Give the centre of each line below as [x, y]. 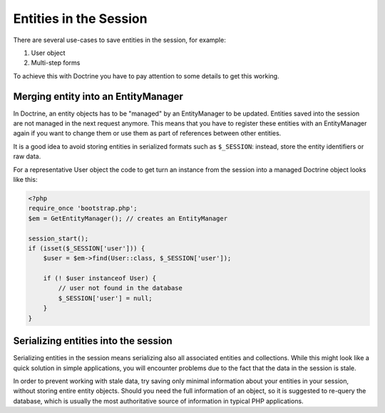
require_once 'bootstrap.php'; [83, 208]
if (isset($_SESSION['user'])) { [87, 248]
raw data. [27, 156]
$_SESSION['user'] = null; [105, 298]
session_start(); [58, 238]
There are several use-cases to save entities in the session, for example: [119, 40]
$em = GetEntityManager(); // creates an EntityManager [128, 218]
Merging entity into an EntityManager [98, 96]
